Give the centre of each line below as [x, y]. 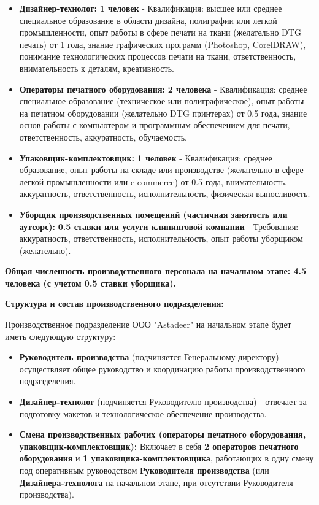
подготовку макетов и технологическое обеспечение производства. [143, 413]
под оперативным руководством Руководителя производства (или [144, 470]
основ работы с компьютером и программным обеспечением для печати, [155, 125]
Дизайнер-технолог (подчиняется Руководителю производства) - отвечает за [163, 402]
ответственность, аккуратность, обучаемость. [103, 137]
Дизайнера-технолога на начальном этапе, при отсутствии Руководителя [156, 482]
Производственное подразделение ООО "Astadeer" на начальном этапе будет [148, 324]
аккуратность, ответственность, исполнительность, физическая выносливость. [165, 194]
